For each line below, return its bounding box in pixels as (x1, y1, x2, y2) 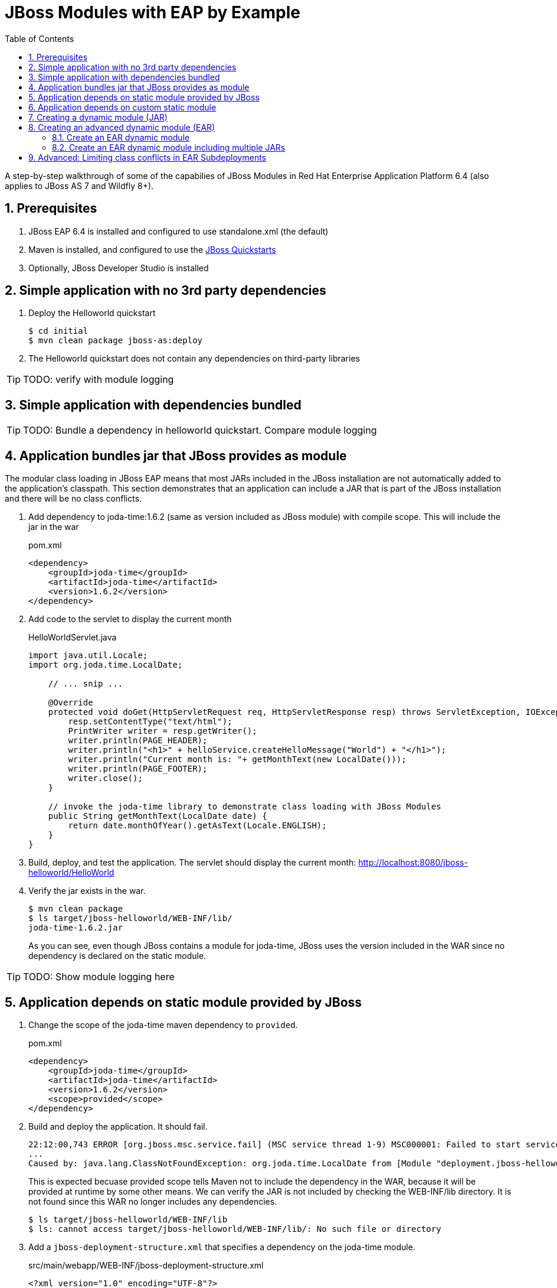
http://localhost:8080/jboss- (358, 857, 468, 868)
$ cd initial (28, 326, 89, 336)
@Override (48, 698, 93, 708)
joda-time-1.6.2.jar (28, 923, 123, 933)
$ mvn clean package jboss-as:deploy (28, 336, 203, 346)
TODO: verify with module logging (23, 373, 174, 386)
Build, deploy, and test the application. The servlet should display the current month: (28, 857, 356, 868)
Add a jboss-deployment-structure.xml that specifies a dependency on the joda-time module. (28, 1241, 415, 1252)
